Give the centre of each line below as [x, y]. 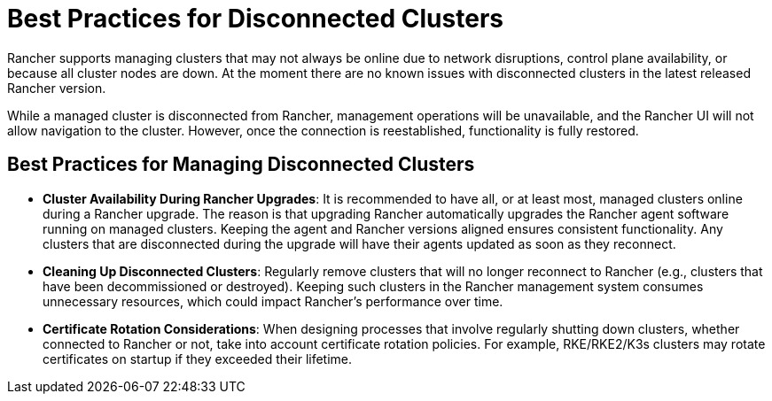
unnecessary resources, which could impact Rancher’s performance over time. [273, 301]
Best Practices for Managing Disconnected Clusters [241, 165]
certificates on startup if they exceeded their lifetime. [198, 359]
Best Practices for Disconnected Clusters [255, 19]
